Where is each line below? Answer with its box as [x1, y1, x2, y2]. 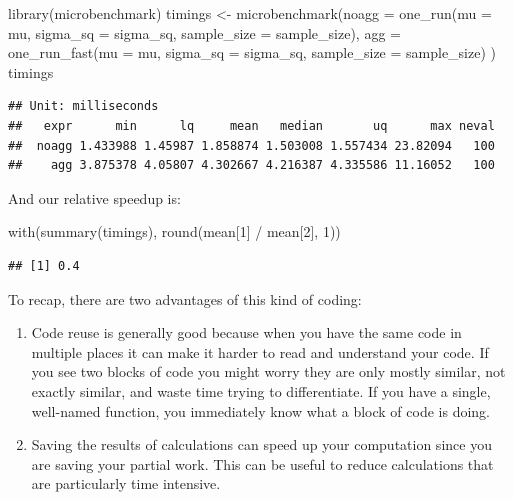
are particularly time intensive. [31, 473, 221, 494]
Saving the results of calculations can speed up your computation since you [31, 434, 492, 455]
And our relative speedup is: [8, 187, 181, 208]
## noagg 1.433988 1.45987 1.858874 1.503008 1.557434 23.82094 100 [8, 138, 495, 153]
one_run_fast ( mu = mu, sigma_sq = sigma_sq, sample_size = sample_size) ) [8, 42, 497, 63]
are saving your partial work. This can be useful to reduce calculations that [31, 453, 494, 474]
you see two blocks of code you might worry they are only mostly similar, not [31, 361, 506, 382]
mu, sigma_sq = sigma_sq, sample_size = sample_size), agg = [8, 22, 401, 43]
